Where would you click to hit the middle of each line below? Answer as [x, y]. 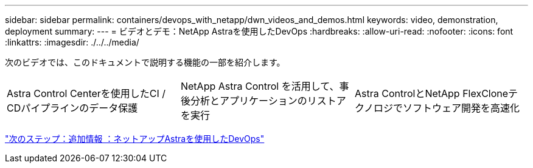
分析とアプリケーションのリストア [268, 101]
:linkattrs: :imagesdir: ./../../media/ [72, 42]
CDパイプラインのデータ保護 [72, 108]
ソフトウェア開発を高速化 [462, 108]
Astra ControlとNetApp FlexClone [431, 93]
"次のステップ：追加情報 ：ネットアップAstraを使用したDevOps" [135, 139]
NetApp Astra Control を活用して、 [260, 86]
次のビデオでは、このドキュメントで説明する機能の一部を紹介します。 [145, 62]
